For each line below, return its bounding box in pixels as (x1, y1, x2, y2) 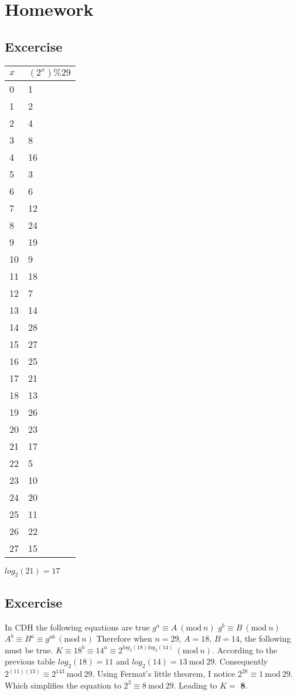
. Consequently (214, 655, 268, 667)
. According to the (212, 643, 278, 656)
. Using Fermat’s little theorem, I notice (92, 667, 235, 680)
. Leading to (173, 679, 217, 691)
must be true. (5, 643, 53, 656)
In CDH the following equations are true (5, 621, 150, 633)
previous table (5, 655, 56, 667)
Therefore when (96, 632, 152, 645)
